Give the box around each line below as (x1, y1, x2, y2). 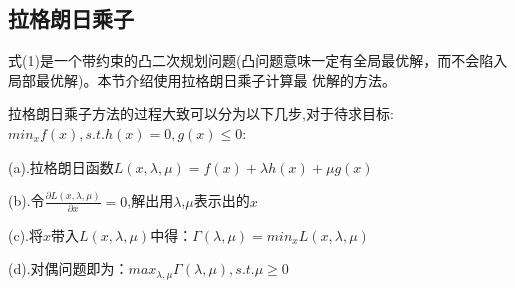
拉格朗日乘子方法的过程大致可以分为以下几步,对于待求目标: (8, 103, 394, 124)
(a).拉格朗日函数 (8, 156, 114, 177)
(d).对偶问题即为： (8, 258, 129, 279)
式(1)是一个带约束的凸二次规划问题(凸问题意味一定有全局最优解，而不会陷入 (8, 50, 508, 71)
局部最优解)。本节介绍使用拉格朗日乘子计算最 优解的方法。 (8, 69, 397, 90)
